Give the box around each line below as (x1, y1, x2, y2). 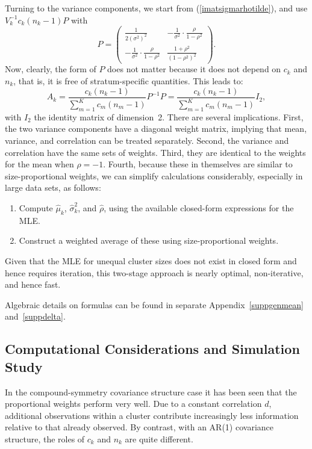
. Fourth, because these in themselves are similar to (103, 158, 293, 170)
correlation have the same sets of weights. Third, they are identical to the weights (5, 146, 306, 158)
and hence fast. (5, 278, 61, 291)
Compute (19, 201, 53, 214)
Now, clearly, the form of (5, 63, 96, 75)
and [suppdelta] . (5, 310, 66, 323)
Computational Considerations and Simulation (5, 339, 300, 358)
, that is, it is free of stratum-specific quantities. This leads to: (13, 75, 243, 87)
